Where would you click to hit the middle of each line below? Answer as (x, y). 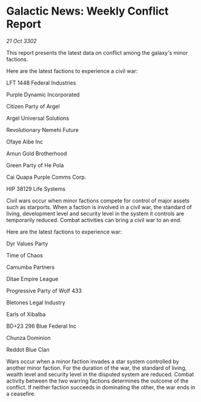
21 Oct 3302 (22, 41)
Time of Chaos (25, 255)
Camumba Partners (31, 267)
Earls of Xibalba (26, 314)
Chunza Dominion (29, 338)
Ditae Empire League (32, 279)
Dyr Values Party (27, 243)
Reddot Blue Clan (28, 349)
